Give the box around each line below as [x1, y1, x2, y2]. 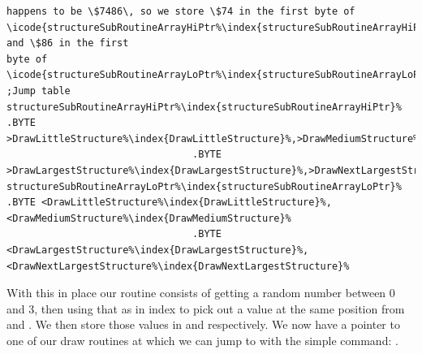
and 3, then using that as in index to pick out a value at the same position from [6, 300, 405, 317]
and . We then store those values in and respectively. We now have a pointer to [6, 316, 400, 333]
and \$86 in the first [6, 37, 129, 50]
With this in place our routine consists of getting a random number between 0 [6, 284, 395, 301]
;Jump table [6, 84, 71, 97]
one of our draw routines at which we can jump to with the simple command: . [6, 331, 398, 348]
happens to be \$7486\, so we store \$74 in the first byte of [6, 6, 355, 17]
